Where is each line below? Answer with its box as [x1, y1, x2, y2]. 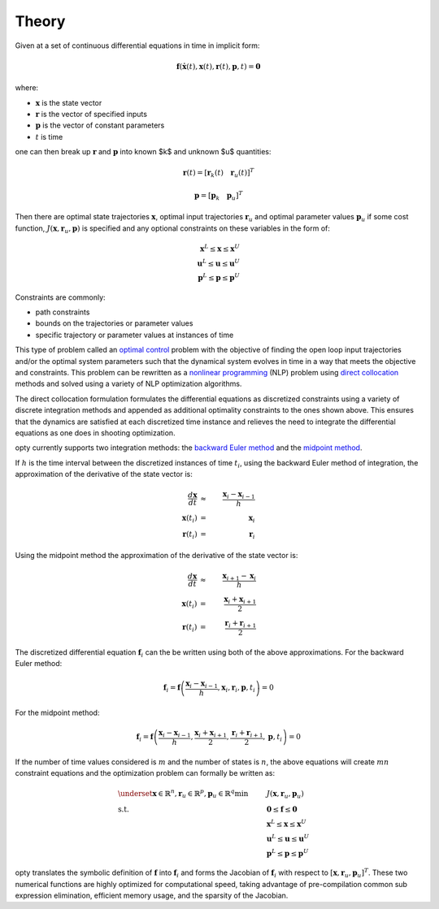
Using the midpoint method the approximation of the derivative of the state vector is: [15, 551, 298, 561]
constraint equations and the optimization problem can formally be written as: [15, 768, 276, 777]
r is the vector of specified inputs [35, 109, 148, 119]
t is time [35, 132, 63, 141]
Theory [15, 12, 66, 30]
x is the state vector [35, 97, 102, 107]
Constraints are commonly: [15, 292, 106, 302]
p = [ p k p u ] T [193, 189, 243, 202]
